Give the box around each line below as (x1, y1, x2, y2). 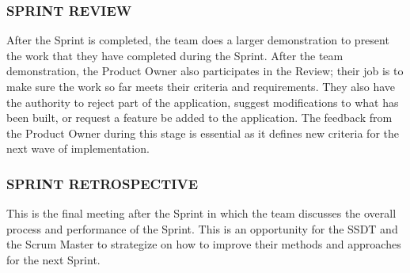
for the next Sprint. (6, 251, 101, 267)
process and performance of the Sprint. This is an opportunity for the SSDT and (6, 220, 398, 237)
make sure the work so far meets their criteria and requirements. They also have (6, 78, 396, 94)
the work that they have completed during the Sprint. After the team (6, 47, 344, 63)
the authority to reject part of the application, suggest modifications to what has (6, 93, 399, 110)
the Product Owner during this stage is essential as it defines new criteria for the (6, 124, 400, 141)
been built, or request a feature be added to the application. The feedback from (6, 109, 393, 126)
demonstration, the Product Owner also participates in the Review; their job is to (6, 63, 404, 79)
